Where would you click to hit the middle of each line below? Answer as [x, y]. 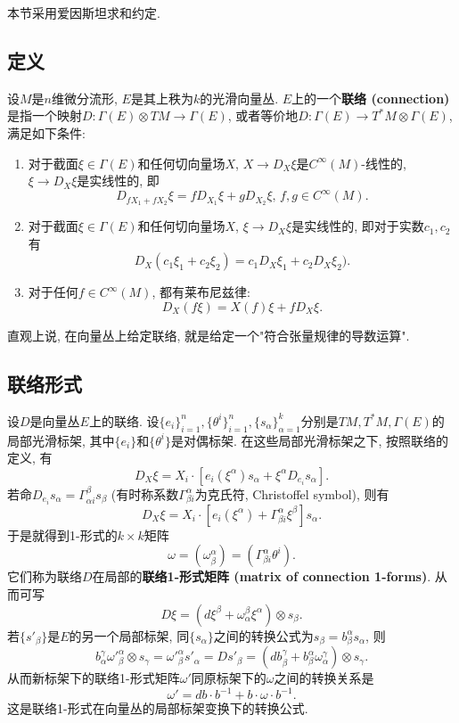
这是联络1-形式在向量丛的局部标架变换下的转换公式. [158, 708]
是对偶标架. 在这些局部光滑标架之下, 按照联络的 [310, 440]
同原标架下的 [229, 678]
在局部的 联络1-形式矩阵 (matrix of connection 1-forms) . [262, 576]
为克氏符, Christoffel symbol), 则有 [292, 493]
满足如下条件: [46, 132]
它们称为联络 [45, 576]
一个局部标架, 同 [142, 635]
